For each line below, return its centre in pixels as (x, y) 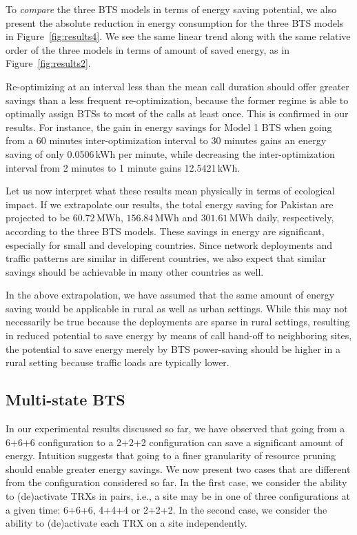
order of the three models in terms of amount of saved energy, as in (147, 49)
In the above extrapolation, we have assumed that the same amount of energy (170, 295)
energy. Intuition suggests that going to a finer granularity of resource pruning (171, 455)
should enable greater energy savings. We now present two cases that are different (178, 468)
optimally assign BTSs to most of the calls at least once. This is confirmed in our (177, 113)
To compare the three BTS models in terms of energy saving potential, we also (171, 9)
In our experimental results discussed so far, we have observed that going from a (175, 428)
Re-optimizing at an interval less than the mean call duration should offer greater (177, 86)
